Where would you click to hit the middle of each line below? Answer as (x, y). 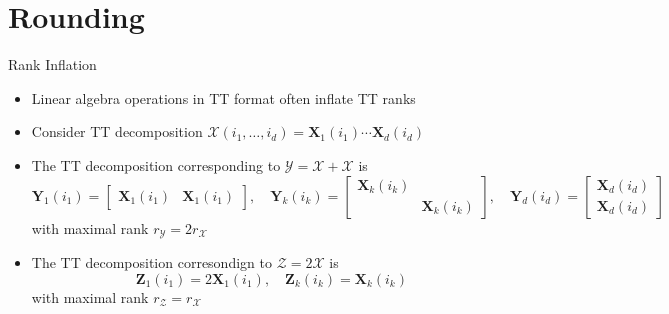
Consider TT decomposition (117, 131)
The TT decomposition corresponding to (156, 164)
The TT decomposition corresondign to (151, 261)
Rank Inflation (52, 64)
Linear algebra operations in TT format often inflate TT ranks (223, 97)
